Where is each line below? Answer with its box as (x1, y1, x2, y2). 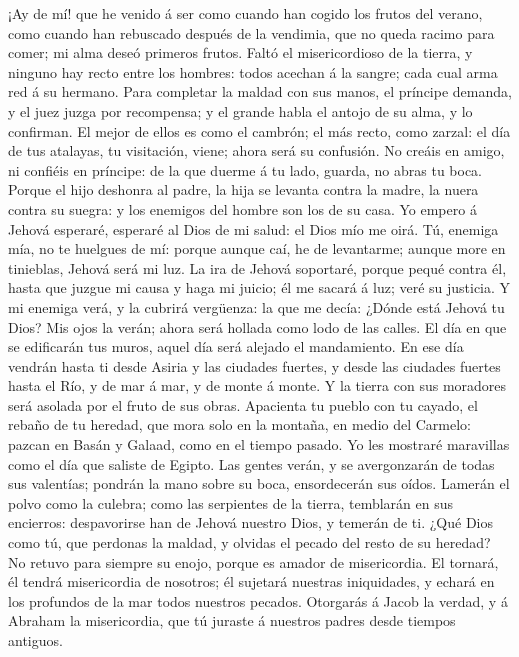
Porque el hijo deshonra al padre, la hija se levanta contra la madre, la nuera (8, 179, 479, 200)
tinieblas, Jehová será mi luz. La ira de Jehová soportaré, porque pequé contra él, (8, 257, 507, 278)
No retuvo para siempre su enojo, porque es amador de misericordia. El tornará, (8, 551, 499, 572)
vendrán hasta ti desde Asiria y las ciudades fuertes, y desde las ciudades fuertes (8, 355, 501, 376)
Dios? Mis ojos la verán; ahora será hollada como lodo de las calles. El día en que (8, 316, 507, 337)
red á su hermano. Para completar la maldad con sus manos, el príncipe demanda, (8, 81, 512, 102)
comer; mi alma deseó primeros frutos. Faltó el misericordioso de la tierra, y (8, 42, 473, 63)
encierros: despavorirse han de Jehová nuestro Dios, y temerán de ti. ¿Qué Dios (8, 512, 494, 533)
